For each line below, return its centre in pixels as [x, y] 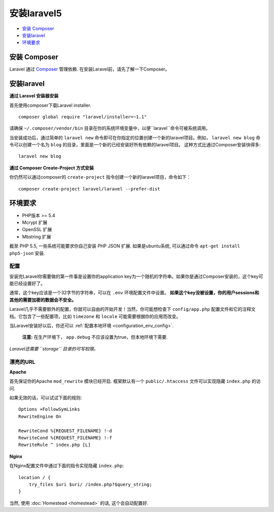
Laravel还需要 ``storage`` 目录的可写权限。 [54, 348]
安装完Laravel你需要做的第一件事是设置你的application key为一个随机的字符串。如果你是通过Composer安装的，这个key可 [136, 276]
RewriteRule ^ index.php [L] [55, 445]
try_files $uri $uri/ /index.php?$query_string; [90, 484]
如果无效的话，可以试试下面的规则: [46, 398]
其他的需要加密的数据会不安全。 [43, 300]
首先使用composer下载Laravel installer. [50, 105]
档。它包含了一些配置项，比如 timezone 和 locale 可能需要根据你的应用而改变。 [95, 316]
